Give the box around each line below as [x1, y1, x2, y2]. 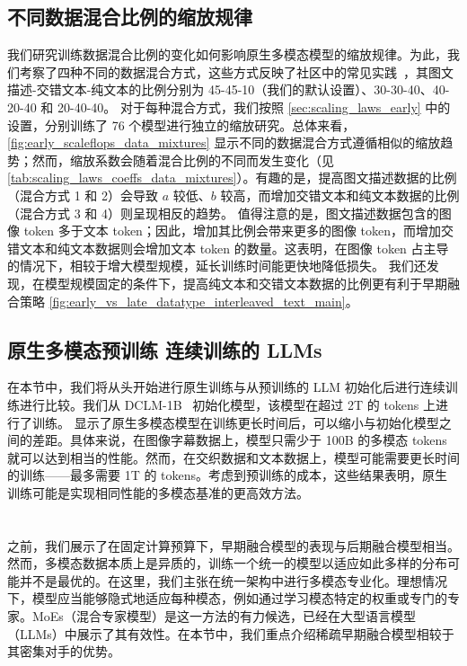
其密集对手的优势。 [7, 642, 120, 661]
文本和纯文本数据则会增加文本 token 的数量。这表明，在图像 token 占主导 [19, 238, 449, 257]
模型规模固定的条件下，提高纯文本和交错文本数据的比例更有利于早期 [44, 273, 447, 292]
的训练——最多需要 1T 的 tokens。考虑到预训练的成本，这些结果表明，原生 [7, 466, 448, 484]
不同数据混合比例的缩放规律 [7, 3, 252, 31]
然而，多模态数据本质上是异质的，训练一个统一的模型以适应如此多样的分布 [7, 554, 447, 573]
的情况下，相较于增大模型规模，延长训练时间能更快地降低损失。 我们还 [7, 256, 427, 275]
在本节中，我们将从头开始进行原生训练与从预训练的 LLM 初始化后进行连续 [7, 377, 445, 396]
